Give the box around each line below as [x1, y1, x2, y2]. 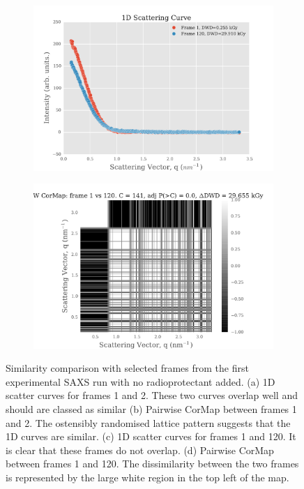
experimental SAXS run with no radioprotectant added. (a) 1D [6, 374, 275, 389]
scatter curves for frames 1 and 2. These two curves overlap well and [6, 388, 298, 403]
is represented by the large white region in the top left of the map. [6, 469, 289, 484]
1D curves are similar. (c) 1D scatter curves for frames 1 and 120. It [6, 429, 296, 444]
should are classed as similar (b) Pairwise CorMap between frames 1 [6, 401, 297, 416]
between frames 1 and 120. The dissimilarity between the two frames [6, 456, 299, 471]
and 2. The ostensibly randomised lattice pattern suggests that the [6, 415, 291, 430]
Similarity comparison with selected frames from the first [6, 361, 249, 375]
